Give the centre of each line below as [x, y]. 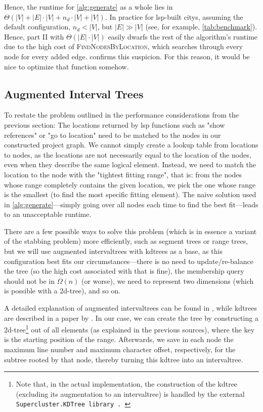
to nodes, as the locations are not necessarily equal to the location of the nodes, [128, 154]
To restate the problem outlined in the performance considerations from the [122, 115]
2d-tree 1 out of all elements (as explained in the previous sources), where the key [129, 329]
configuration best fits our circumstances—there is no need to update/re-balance [129, 261]
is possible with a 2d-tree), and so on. [62, 291]
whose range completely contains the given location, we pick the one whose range [130, 184]
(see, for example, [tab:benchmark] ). [201, 27]
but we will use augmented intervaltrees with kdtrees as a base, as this [113, 251]
